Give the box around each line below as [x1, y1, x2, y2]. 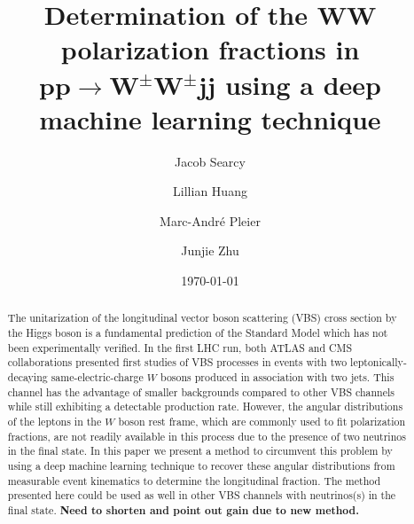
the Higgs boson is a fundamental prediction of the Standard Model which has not [7, 325, 388, 340]
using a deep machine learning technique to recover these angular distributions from [7, 458, 395, 473]
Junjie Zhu [181, 241, 239, 260]
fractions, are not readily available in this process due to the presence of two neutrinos [7, 428, 406, 443]
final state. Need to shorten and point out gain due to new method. [7, 502, 359, 518]
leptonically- [350, 355, 407, 370]
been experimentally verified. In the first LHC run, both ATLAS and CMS [7, 340, 353, 355]
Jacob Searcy [175, 152, 246, 170]
